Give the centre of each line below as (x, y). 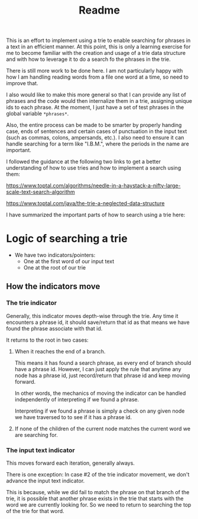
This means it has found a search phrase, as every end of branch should (103, 363)
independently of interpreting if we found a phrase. (77, 399)
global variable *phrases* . (38, 113)
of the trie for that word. (35, 511)
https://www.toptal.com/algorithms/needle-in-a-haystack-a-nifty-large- (94, 186)
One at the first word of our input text (69, 261)
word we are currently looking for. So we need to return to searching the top (99, 505)
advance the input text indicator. (46, 481)
